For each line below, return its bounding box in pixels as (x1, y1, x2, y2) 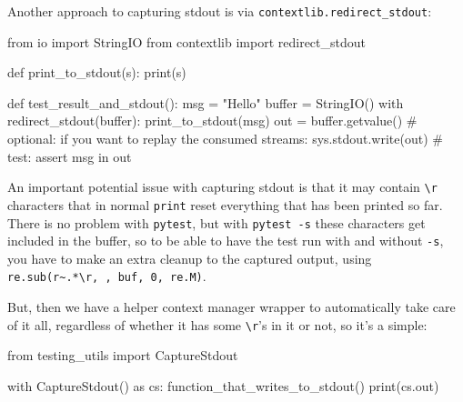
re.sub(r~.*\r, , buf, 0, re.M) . (7, 266, 206, 286)
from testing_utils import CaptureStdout (7, 346, 238, 365)
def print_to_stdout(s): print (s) (7, 63, 186, 82)
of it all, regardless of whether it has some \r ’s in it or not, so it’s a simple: (7, 315, 428, 334)
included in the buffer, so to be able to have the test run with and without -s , (7, 231, 444, 250)
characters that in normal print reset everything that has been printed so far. (7, 195, 443, 214)
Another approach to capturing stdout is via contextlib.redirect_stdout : (7, 2, 432, 20)
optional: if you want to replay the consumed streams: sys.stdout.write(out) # (7, 129, 443, 148)
